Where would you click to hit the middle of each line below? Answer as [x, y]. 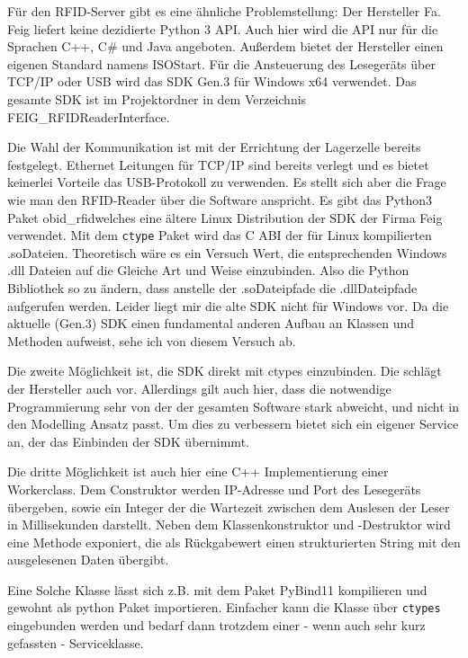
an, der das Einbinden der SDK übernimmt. [128, 441]
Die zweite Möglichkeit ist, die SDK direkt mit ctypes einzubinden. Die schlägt [225, 371]
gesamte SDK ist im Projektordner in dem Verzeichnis [157, 98]
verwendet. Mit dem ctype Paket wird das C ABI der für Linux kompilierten [220, 235]
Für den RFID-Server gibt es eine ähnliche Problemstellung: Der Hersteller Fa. [224, 11]
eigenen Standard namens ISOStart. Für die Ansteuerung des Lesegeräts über [221, 63]
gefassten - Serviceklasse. [76, 642]
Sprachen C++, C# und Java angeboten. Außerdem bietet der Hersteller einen [225, 46]
